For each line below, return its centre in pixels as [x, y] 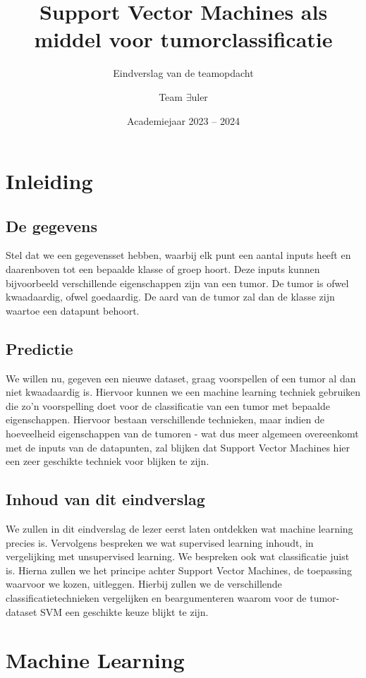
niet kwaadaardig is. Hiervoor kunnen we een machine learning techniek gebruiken [183, 392]
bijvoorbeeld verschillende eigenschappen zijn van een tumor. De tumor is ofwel [177, 283]
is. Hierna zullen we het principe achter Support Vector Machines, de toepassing [179, 570]
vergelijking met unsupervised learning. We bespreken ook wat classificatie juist [178, 556]
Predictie [39, 348]
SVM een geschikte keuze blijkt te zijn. [124, 611]
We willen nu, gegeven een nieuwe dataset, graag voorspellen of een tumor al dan [181, 378]
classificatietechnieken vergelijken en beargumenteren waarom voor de [156, 597]
